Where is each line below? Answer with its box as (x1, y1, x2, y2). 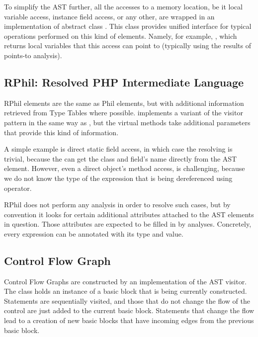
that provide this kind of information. (4, 127, 119, 137)
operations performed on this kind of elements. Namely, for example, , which (4, 30, 237, 41)
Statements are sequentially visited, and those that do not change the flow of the (4, 295, 250, 306)
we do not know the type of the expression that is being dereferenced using (4, 172, 233, 183)
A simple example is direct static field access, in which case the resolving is (4, 144, 233, 154)
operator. (4, 182, 32, 193)
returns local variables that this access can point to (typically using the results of (4, 40, 251, 51)
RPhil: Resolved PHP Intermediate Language (4, 74, 244, 89)
